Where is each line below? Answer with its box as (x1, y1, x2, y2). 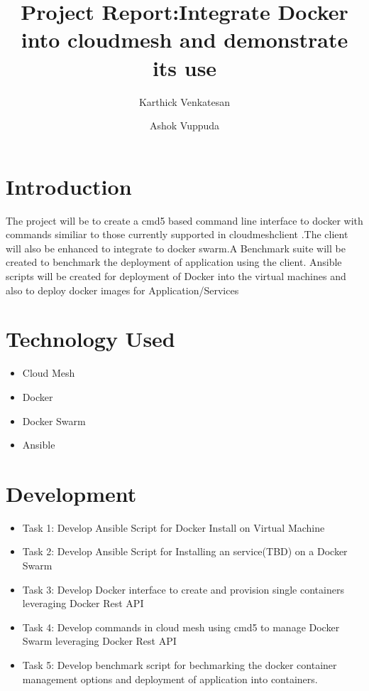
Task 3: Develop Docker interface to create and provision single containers (22, 582, 344, 596)
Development (6, 478, 137, 508)
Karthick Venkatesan (138, 94, 231, 109)
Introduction (6, 171, 132, 200)
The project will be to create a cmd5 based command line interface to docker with (6, 213, 363, 227)
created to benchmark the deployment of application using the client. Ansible (6, 255, 342, 269)
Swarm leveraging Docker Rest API (22, 633, 177, 648)
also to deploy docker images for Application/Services (6, 282, 239, 297)
